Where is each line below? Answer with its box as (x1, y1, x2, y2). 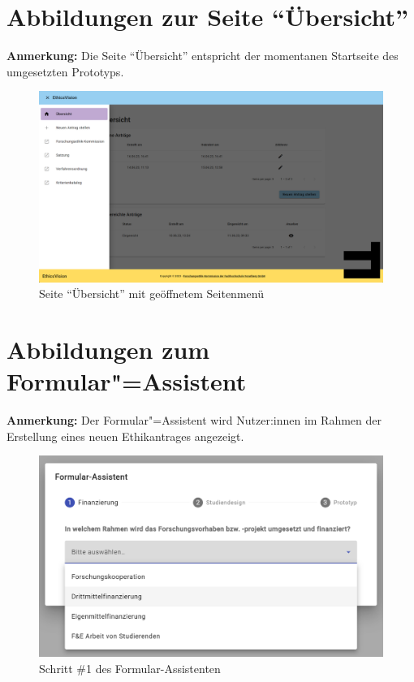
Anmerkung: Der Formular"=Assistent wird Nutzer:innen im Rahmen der (6, 412, 382, 428)
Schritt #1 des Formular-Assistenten (39, 659, 221, 676)
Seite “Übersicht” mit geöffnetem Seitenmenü (39, 285, 264, 302)
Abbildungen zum (6, 332, 210, 365)
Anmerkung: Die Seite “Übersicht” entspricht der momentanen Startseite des (6, 47, 399, 64)
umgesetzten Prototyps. (6, 63, 124, 80)
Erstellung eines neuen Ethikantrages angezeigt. (6, 427, 244, 444)
